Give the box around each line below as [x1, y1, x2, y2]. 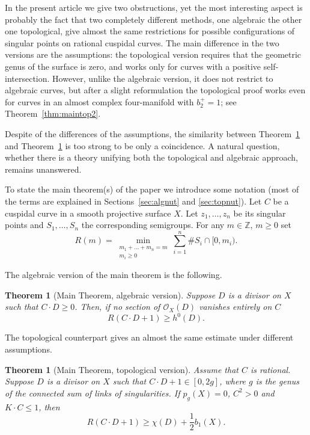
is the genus [255, 375, 300, 387]
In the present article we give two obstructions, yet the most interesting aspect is [5, 1, 303, 13]
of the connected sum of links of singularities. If [5, 386, 180, 399]
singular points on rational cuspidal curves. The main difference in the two [5, 36, 279, 49]
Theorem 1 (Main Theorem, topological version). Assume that [5, 363, 239, 375]
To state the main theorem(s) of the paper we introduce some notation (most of [5, 183, 299, 196]
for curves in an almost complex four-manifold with [5, 95, 194, 108]
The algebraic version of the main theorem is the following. [5, 268, 222, 281]
